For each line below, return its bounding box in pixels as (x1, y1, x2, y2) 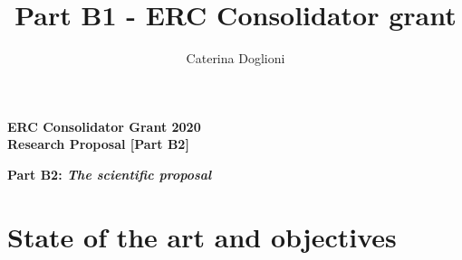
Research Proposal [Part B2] (7, 135, 189, 153)
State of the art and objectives (7, 218, 397, 255)
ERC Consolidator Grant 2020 (7, 116, 201, 135)
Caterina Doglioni (186, 49, 285, 68)
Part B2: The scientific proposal (7, 164, 212, 183)
